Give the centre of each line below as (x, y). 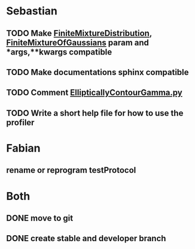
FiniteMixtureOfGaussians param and (78, 42)
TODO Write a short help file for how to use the (95, 113)
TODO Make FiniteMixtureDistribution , (79, 33)
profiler (20, 122)
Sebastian (32, 11)
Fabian (23, 148)
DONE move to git (40, 218)
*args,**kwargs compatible (59, 52)
